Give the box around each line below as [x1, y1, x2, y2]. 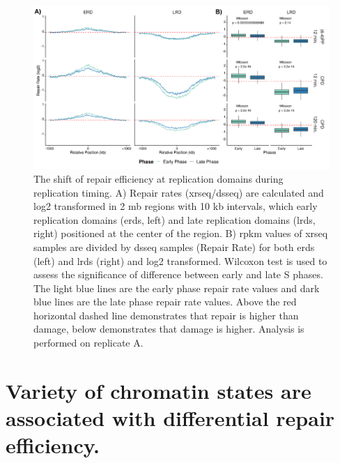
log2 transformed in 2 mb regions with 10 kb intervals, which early [33, 199, 318, 213]
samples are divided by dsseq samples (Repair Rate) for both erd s [33, 239, 315, 254]
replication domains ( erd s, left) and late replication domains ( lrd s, [33, 212, 316, 227]
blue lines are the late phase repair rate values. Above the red [33, 294, 297, 309]
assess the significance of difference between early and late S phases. [33, 267, 323, 282]
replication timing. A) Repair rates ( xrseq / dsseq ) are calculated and [33, 185, 324, 199]
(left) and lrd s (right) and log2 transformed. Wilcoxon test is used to [33, 253, 327, 268]
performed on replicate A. [33, 335, 144, 350]
